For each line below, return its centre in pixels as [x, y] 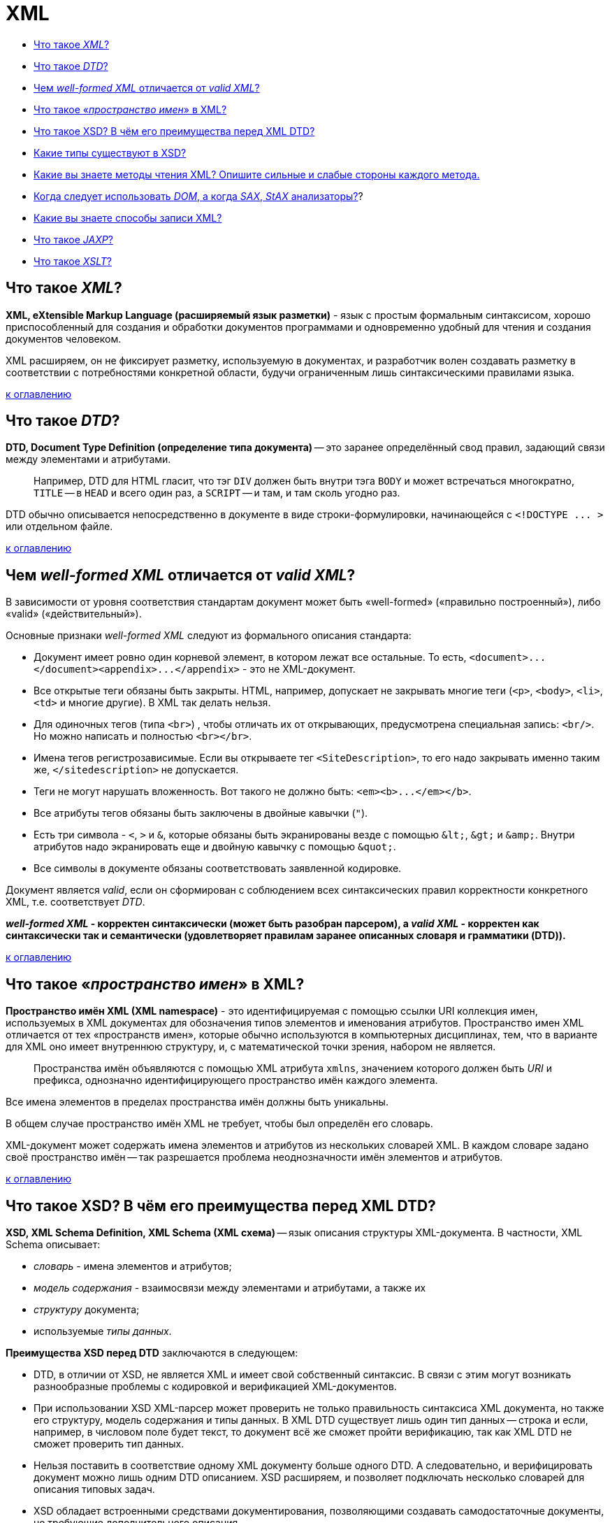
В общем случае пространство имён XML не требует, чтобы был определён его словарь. [219, 1124]
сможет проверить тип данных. [109, 1443]
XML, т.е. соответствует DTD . [75, 902]
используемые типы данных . [103, 1331]
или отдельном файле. [59, 527]
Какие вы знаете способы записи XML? [128, 217]
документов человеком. [64, 338]
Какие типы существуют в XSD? [110, 152]
